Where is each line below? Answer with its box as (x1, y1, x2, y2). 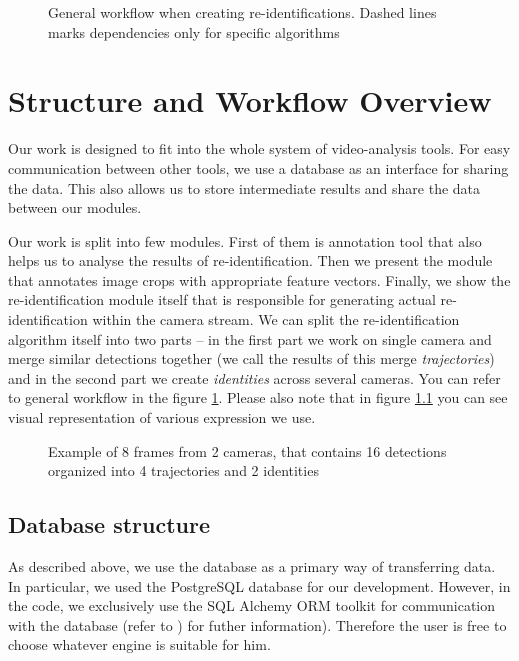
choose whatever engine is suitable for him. (8, 634, 271, 655)
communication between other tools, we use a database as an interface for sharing (8, 157, 509, 178)
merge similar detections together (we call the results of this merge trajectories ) (8, 348, 495, 369)
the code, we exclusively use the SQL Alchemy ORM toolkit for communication (8, 595, 496, 616)
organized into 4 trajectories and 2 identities (48, 460, 319, 481)
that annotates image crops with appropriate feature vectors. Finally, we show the (8, 269, 511, 290)
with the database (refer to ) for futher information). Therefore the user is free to (8, 614, 507, 635)
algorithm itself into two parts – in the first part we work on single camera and (8, 328, 492, 349)
